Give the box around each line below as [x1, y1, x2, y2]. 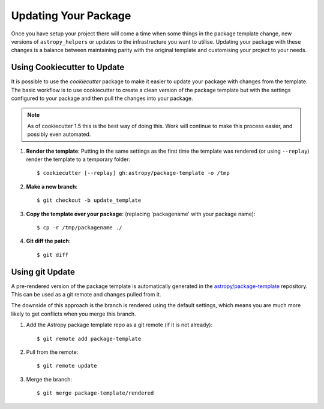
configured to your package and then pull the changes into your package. [11, 95, 193, 102]
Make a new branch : [26, 183, 78, 190]
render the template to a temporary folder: [26, 156, 131, 163]
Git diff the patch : [26, 237, 71, 245]
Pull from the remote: [26, 348, 79, 356]
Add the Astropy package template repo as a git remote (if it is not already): [26, 321, 213, 329]
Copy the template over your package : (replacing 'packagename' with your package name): [26, 210, 256, 217]
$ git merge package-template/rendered [37, 390, 154, 396]
